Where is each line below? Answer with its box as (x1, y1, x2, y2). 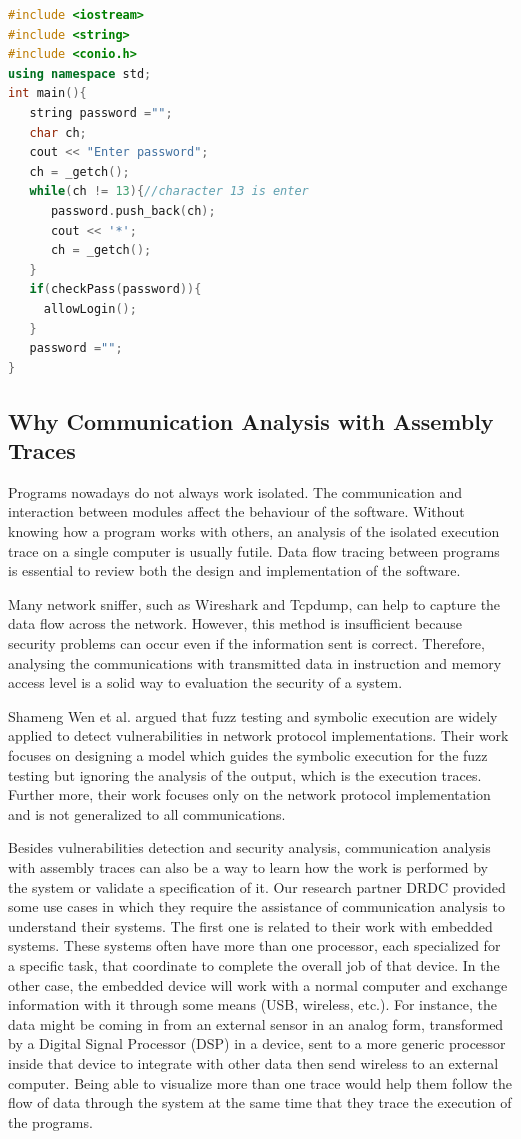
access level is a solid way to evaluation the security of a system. (8, 672, 403, 693)
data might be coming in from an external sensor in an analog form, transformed (8, 1013, 504, 1034)
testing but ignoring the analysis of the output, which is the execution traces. (8, 764, 482, 785)
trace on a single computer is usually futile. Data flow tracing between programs (8, 540, 500, 561)
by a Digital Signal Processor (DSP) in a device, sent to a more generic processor (8, 1033, 506, 1054)
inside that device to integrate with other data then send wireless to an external (8, 1052, 499, 1073)
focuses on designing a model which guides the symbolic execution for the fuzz (8, 745, 488, 765)
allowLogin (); (43, 301, 137, 316)
